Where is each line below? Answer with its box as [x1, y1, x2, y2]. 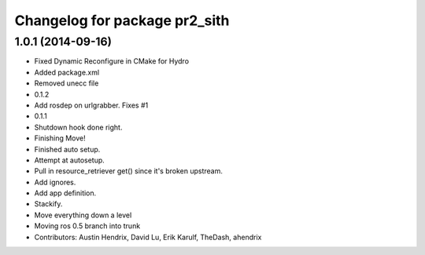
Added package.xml [34, 67, 100, 77]
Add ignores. [34, 177, 76, 187]
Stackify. [34, 199, 63, 209]
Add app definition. [34, 188, 97, 198]
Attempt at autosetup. [34, 155, 105, 165]
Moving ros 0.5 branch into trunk [34, 221, 141, 231]
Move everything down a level [34, 210, 132, 220]
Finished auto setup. [34, 144, 101, 154]
